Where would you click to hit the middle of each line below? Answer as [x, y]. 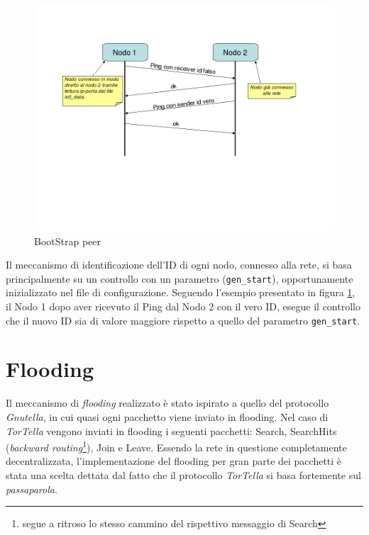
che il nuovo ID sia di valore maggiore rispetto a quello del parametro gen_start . [183, 320]
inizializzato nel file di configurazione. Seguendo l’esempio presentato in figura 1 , [181, 292]
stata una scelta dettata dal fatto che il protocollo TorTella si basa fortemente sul [183, 475]
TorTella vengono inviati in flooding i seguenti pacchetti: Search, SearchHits [171, 430]
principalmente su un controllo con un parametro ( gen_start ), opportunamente [180, 278]
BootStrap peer [68, 241]
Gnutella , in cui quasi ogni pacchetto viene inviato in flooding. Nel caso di [167, 417]
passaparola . [32, 489]
